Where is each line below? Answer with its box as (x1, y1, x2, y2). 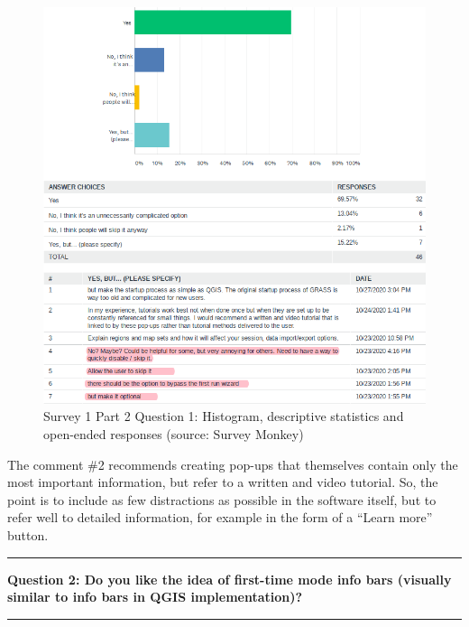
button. (7, 526, 49, 545)
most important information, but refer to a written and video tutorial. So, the (7, 473, 438, 491)
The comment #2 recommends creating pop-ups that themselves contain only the (7, 454, 458, 473)
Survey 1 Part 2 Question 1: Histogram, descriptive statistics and (43, 407, 404, 426)
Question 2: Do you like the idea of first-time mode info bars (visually (7, 569, 452, 588)
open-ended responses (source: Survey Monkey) (43, 425, 304, 444)
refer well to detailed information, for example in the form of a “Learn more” (7, 508, 433, 527)
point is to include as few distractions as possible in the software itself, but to (7, 490, 437, 509)
